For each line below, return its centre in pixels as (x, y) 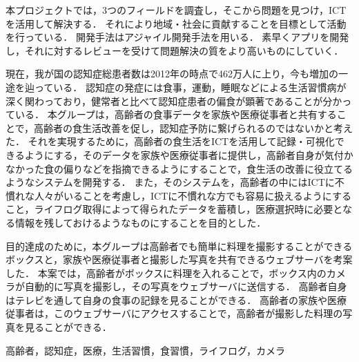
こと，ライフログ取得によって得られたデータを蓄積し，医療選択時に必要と (174, 209)
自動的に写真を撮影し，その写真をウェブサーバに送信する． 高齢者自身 (186, 286)
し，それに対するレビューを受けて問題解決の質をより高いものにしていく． (175, 50)
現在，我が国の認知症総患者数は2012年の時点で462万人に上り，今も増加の (172, 74)
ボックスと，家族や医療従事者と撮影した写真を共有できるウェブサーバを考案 (179, 259)
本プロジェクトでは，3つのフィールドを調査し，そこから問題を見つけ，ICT (176, 10)
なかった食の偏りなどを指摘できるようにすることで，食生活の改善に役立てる (179, 168)
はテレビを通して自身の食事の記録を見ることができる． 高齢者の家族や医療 (176, 299)
